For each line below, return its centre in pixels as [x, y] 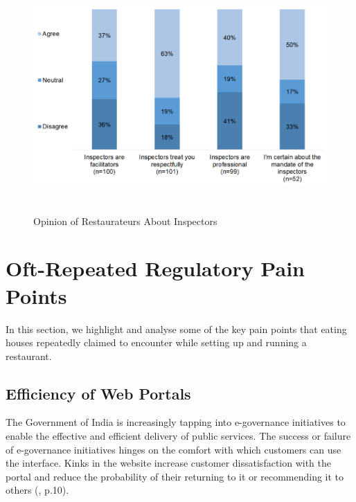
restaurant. [29, 356]
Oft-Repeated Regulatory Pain [155, 268]
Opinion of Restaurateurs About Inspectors [125, 221]
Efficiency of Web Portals [98, 393]
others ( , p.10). [37, 490]
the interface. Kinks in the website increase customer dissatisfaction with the [169, 463]
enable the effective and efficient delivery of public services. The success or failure [178, 436]
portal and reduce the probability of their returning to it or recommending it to [175, 476]
